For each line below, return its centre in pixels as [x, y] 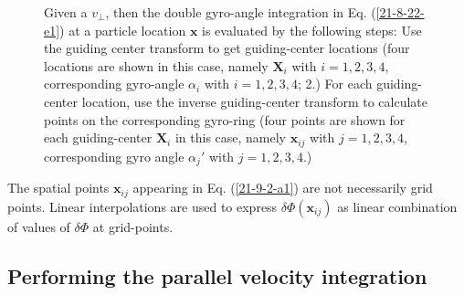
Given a [66, 12]
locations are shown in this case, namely [156, 65]
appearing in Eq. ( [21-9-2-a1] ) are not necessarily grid [283, 188]
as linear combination [397, 206]
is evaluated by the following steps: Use [312, 30]
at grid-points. [133, 226]
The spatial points [58, 188]
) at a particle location [123, 30]
